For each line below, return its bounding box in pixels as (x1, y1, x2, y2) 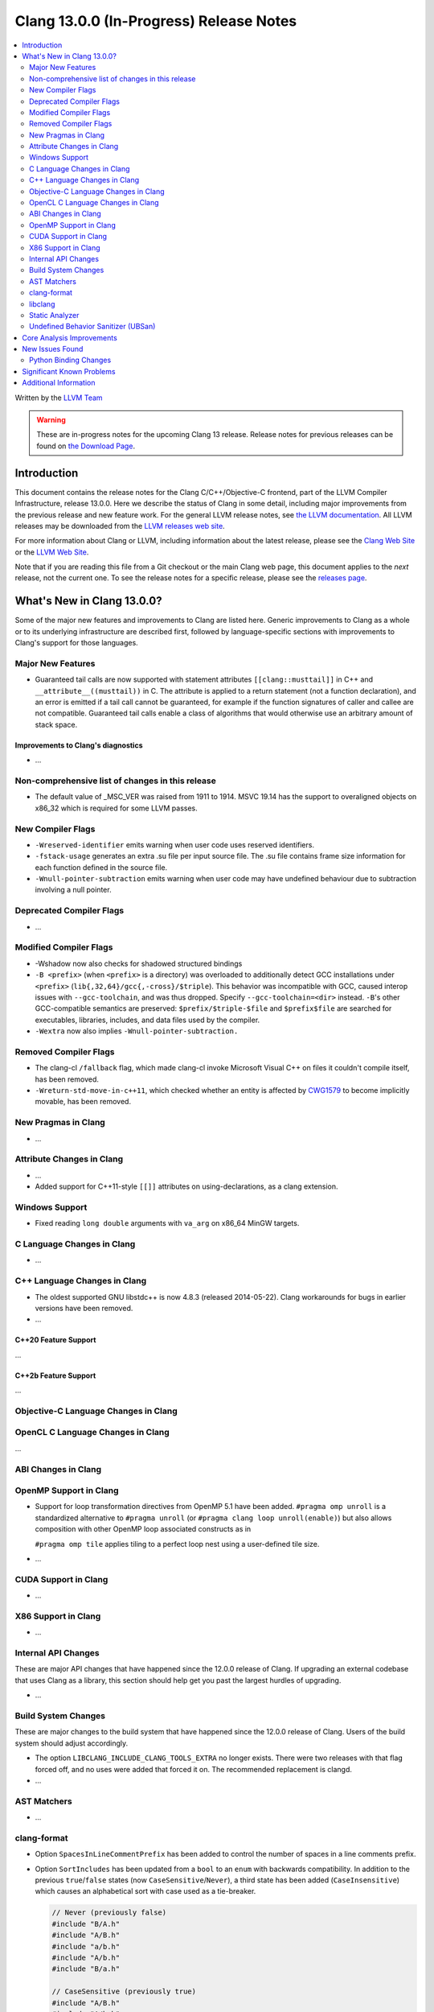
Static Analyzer (29, 310, 80, 320)
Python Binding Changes (29, 355, 112, 365)
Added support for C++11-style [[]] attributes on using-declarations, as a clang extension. (35, 1181, 338, 1191)
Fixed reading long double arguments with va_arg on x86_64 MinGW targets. (35, 1218, 300, 1228)
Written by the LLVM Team (14, 393, 104, 402)
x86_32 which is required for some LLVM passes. (35, 803, 199, 813)
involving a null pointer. (35, 885, 112, 895)
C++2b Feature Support (14, 1371, 96, 1380)
